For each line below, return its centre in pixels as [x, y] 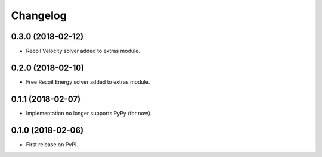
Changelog [39, 15]
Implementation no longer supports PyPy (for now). [89, 113]
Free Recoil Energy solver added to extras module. [88, 82]
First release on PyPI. [52, 144]
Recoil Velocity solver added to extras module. [83, 51]
